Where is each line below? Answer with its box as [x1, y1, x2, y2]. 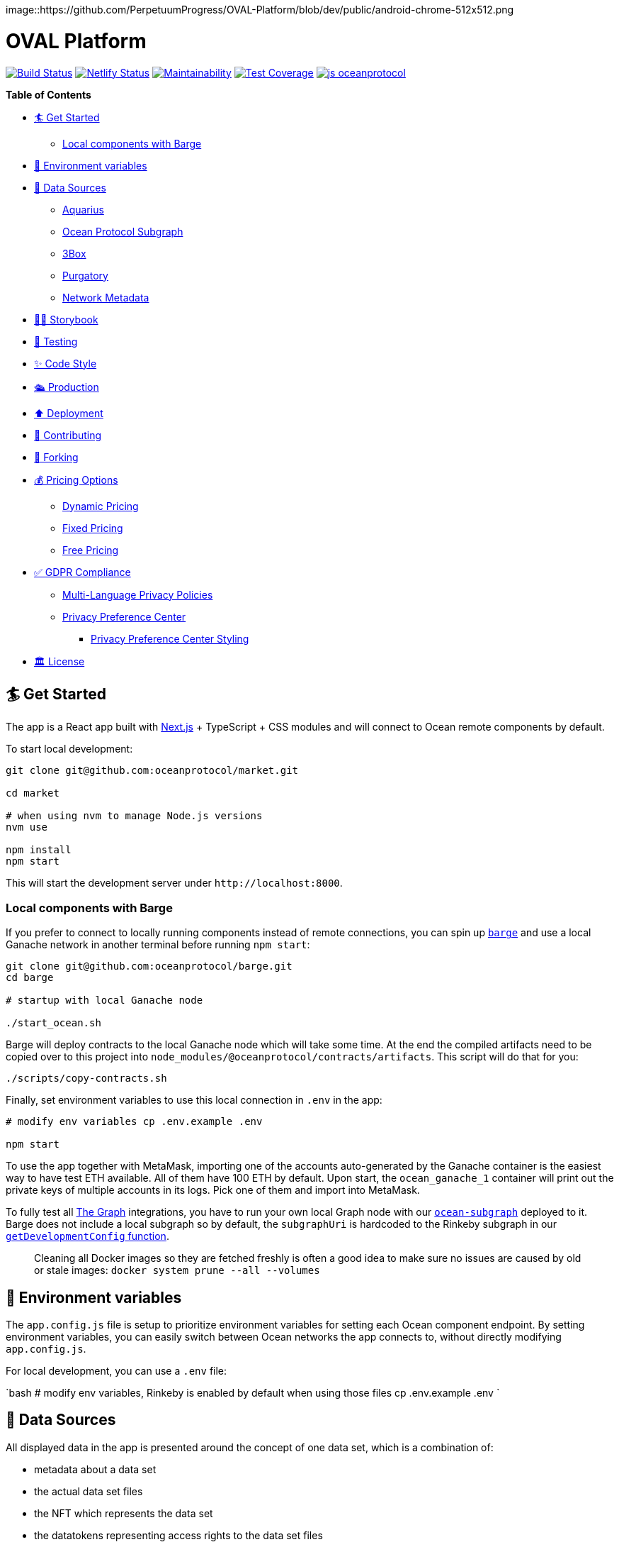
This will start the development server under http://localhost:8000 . [6, 877, 343, 889]
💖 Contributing [34, 428, 102, 441]
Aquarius [62, 203, 104, 216]
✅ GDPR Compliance [34, 565, 131, 578]
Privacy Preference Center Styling [91, 632, 249, 645]
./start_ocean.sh [6, 1017, 101, 1029]
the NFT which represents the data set [34, 1507, 213, 1519]
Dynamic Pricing [62, 499, 139, 512]
